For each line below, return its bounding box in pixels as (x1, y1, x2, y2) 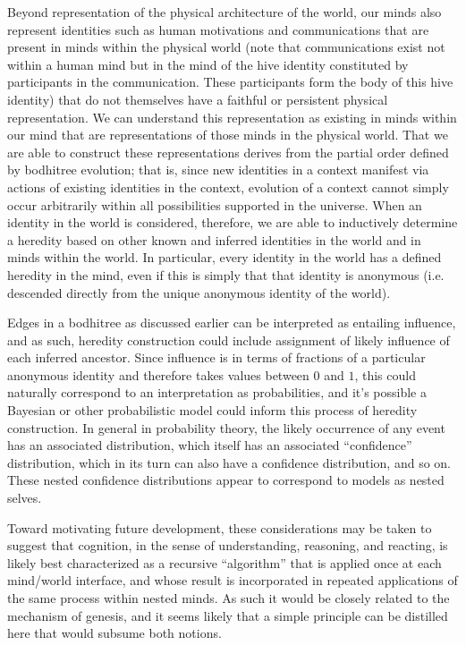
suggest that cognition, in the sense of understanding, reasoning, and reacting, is (7, 536, 448, 555)
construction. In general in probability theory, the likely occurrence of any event (7, 418, 445, 437)
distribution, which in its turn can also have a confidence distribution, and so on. (7, 453, 452, 471)
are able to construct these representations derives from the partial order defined (7, 142, 449, 161)
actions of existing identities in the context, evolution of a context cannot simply (7, 177, 449, 196)
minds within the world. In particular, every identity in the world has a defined (7, 248, 442, 267)
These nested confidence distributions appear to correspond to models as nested (7, 471, 445, 489)
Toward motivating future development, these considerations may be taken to (7, 518, 432, 537)
